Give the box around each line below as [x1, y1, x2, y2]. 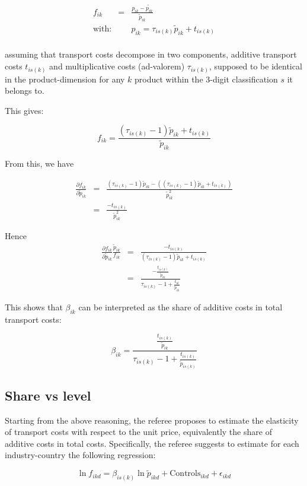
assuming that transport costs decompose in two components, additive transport [5, 48, 297, 61]
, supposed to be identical [209, 60, 302, 72]
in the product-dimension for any [5, 72, 125, 85]
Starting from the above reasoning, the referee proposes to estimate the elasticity [5, 414, 299, 426]
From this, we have [5, 157, 74, 170]
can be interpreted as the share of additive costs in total [78, 300, 283, 313]
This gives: [5, 104, 44, 116]
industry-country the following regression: [5, 449, 156, 461]
